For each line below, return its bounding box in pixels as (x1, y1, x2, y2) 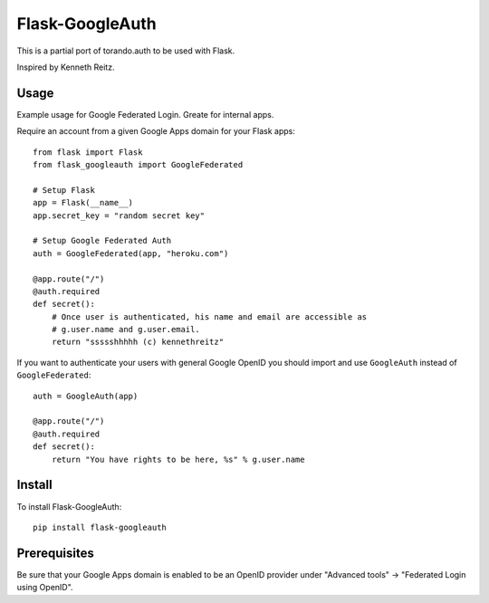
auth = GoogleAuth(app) (33, 390, 139, 401)
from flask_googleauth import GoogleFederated (33, 159, 244, 170)
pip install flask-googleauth (33, 522, 168, 532)
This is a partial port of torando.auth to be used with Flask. (16, 45, 235, 56)
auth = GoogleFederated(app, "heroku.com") (33, 248, 229, 258)
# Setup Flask (33, 185, 95, 195)
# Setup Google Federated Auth (33, 235, 172, 246)
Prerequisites (16, 545, 94, 560)
